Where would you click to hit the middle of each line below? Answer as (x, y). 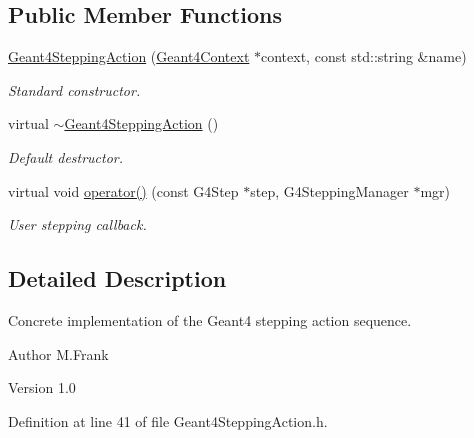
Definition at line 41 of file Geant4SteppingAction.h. (168, 420)
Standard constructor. (74, 89)
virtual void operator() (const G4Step (123, 190)
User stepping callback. (77, 224)
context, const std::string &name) (364, 56)
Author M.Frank (58, 353)
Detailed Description (117, 278)
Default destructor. (66, 156)
